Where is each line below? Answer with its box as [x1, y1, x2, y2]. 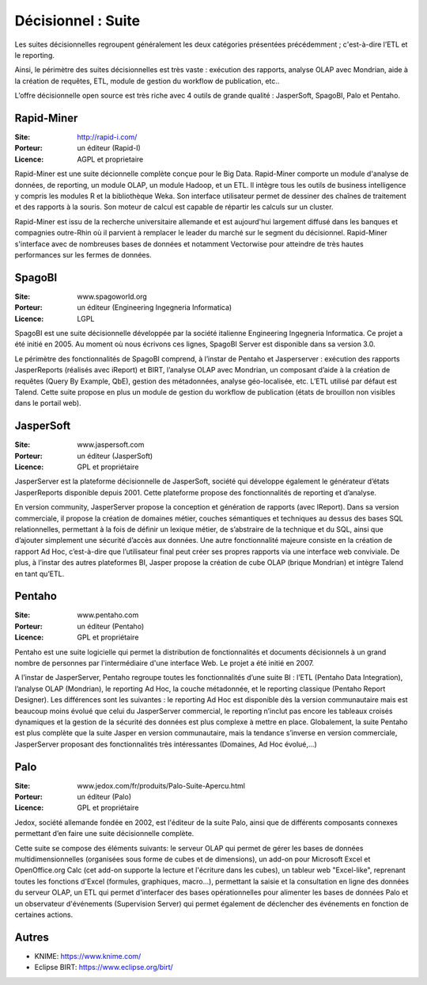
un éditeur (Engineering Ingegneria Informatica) [77, 303, 232, 312]
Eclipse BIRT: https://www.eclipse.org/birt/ [34, 963, 173, 972]
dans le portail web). [14, 399, 82, 408]
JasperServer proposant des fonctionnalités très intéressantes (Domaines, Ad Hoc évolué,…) [14, 739, 318, 749]
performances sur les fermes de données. [14, 250, 152, 259]
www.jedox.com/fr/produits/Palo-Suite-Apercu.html [77, 781, 245, 790]
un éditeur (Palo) [77, 792, 132, 802]
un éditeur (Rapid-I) [77, 143, 142, 153]
